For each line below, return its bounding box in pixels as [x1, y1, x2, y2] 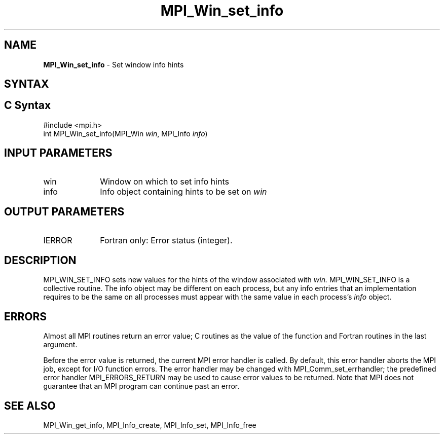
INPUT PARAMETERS [4, 147, 113, 160]
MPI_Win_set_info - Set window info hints [43, 60, 184, 69]
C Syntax [4, 99, 51, 112]
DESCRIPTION [4, 253, 77, 267]
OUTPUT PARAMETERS [4, 205, 125, 218]
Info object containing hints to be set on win [100, 186, 267, 197]
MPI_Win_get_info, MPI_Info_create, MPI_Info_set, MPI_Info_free [43, 421, 256, 430]
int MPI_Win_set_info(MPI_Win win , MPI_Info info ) [43, 129, 208, 138]
